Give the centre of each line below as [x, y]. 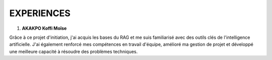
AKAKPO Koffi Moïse [44, 28]
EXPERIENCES [40, 13]
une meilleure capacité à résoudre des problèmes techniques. [74, 51]
